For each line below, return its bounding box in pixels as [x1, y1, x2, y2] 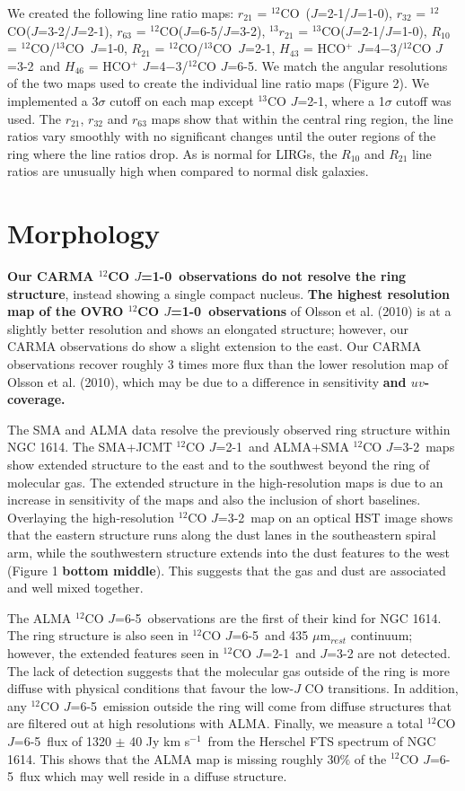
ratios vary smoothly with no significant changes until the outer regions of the [7, 127, 436, 145]
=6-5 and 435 [232, 626, 309, 645]
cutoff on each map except [110, 91, 254, 110]
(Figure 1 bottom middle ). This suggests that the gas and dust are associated [7, 560, 446, 579]
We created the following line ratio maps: [7, 4, 234, 22]
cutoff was [396, 91, 452, 110]
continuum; [350, 626, 413, 645]
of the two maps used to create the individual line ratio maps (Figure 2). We [7, 74, 429, 92]
